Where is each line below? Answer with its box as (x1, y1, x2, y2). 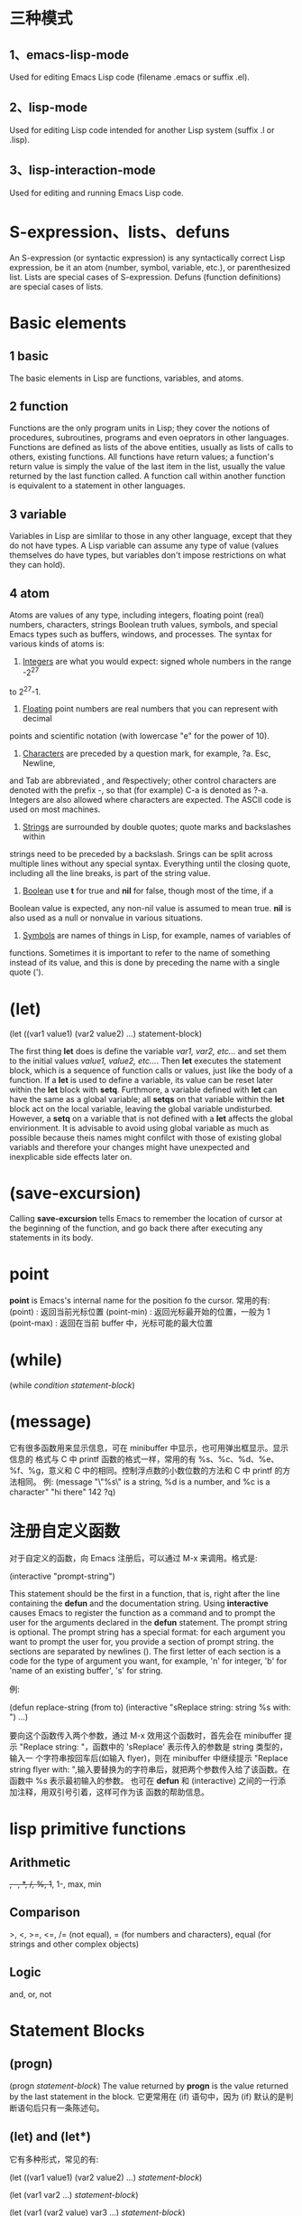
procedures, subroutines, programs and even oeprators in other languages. (9, 432, 289, 443)
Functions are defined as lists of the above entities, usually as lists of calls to (9, 442, 294, 453)
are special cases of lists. (9, 281, 104, 292)
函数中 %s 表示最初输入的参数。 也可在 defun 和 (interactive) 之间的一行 (9, 1775, 279, 1786)
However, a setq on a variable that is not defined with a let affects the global (9, 1113, 293, 1124)
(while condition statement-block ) (9, 1380, 135, 1391)
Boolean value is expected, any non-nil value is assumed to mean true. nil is (9, 903, 292, 914)
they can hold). (9, 560, 66, 571)
